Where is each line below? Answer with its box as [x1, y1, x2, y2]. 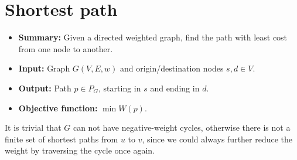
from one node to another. [18, 42, 113, 55]
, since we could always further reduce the [142, 132, 293, 145]
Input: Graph [18, 62, 70, 74]
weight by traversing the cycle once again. [5, 144, 155, 156]
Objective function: [18, 101, 98, 114]
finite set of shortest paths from [5, 132, 118, 145]
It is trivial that [5, 121, 62, 134]
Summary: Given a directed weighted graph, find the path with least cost [18, 31, 288, 43]
